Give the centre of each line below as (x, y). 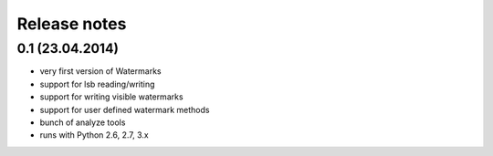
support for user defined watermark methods (125, 109)
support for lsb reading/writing (97, 84)
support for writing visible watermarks (111, 97)
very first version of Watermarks (100, 71)
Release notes (72, 24)
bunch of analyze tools (83, 122)
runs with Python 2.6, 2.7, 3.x (94, 135)
